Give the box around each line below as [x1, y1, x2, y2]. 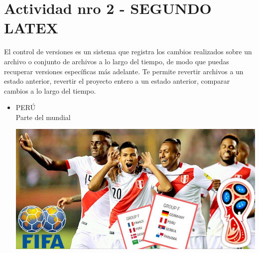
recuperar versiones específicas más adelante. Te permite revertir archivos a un [4, 66, 244, 76]
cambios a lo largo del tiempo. [4, 85, 96, 96]
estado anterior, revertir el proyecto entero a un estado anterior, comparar [4, 76, 230, 86]
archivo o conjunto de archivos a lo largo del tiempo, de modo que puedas [4, 56, 229, 66]
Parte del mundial [15, 112, 71, 122]
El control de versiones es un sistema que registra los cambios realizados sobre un [4, 46, 252, 57]
